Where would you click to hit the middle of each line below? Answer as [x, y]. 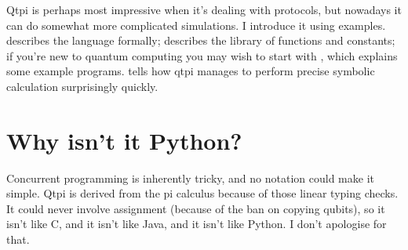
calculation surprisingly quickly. [82, 86]
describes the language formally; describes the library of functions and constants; [201, 40]
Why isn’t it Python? [124, 140]
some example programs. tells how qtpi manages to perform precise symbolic [191, 71]
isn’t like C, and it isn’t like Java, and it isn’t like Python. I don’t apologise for [197, 224]
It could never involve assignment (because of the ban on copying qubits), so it [196, 208]
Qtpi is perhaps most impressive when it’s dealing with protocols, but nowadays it [204, 9]
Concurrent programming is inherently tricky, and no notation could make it [190, 178]
